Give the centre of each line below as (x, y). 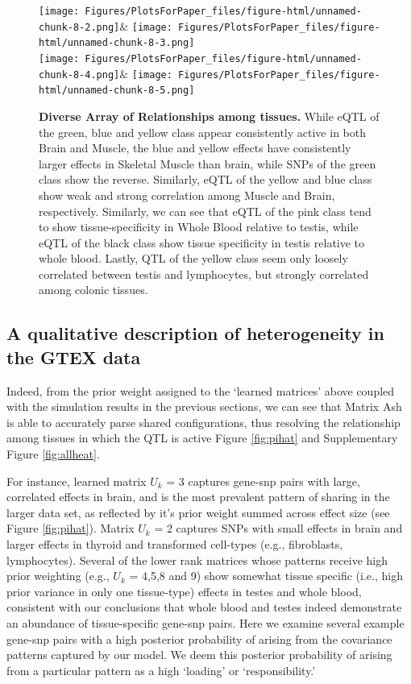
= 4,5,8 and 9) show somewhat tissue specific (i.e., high (266, 576)
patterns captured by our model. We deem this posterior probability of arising (199, 655)
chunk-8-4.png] (79, 75)
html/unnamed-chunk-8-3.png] (117, 43)
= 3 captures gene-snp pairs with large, (263, 481)
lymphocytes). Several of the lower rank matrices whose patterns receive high (197, 560)
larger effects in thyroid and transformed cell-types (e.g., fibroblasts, (175, 544)
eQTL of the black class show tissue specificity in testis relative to (202, 242)
